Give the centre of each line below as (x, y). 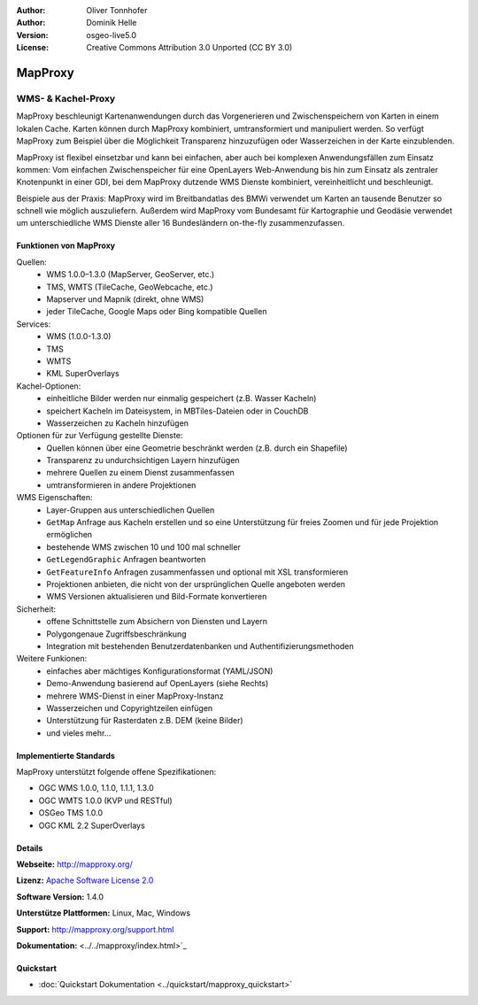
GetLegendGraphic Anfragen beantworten (126, 560)
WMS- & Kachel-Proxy (66, 98)
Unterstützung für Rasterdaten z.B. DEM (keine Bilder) (145, 721)
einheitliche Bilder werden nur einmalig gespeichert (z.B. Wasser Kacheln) (181, 398)
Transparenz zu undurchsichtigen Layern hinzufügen (143, 460)
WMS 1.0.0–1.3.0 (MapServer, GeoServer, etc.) (131, 274)
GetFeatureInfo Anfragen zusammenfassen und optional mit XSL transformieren (197, 572)
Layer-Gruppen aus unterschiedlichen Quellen (131, 510)
